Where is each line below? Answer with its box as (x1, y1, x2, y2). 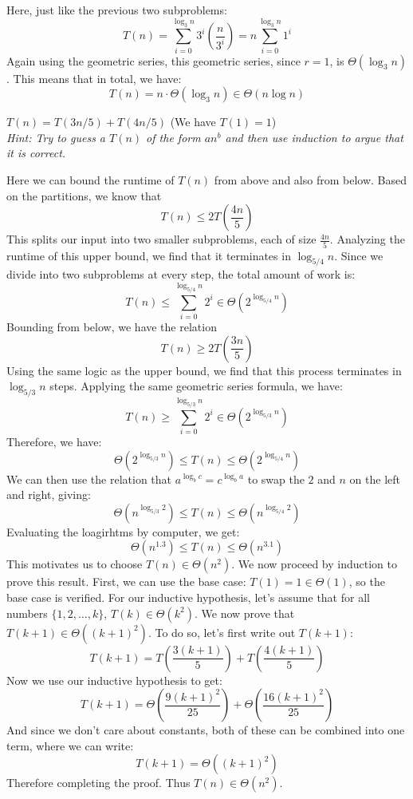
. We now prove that (194, 604, 295, 621)
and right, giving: (6, 486, 91, 503)
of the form (146, 129, 201, 145)
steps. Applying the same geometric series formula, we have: (49, 378, 343, 394)
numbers (6, 604, 48, 621)
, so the (348, 573, 385, 590)
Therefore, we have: (6, 433, 102, 450)
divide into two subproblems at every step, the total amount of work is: (6, 266, 356, 283)
